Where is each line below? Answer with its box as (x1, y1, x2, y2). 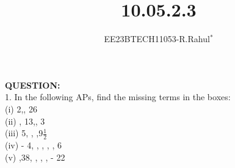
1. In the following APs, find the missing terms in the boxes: (5, 90, 231, 103)
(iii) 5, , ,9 (5, 126, 43, 139)
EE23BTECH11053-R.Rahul (104, 32, 210, 45)
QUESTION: (5, 78, 60, 91)
